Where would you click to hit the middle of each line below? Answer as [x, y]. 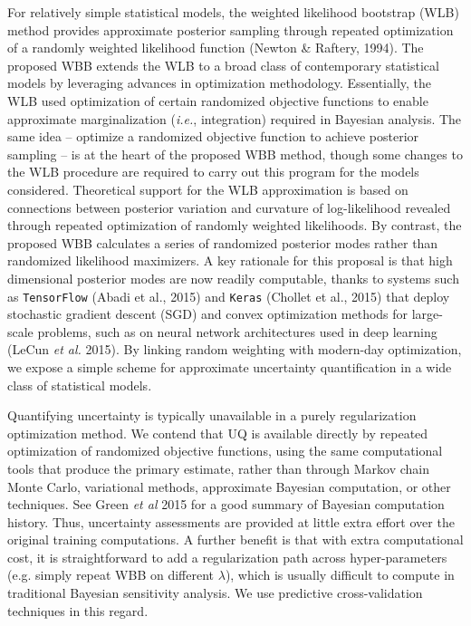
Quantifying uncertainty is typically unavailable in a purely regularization [212, 415]
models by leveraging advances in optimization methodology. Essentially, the [220, 83]
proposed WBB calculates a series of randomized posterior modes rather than [223, 242]
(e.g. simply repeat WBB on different [111, 575]
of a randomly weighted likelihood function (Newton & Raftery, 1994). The [216, 48]
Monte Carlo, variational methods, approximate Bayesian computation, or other [229, 486]
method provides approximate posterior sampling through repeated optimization [231, 29]
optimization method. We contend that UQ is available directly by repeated [218, 433]
